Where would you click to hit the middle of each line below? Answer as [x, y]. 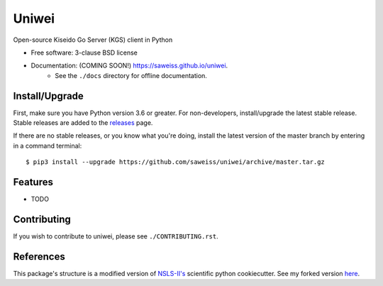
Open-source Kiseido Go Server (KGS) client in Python [93, 40]
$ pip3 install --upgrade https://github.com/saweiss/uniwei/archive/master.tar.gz [176, 162]
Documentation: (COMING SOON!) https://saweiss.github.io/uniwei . [129, 66]
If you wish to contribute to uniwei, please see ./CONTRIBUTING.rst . [116, 236]
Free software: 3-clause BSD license [84, 53]
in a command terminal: [48, 145]
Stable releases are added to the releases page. [83, 123]
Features [33, 182]
